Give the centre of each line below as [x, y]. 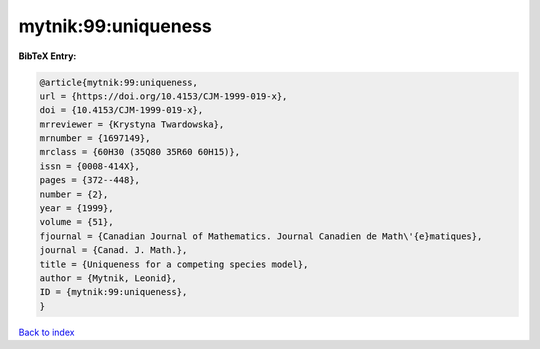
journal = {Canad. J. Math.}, [113, 250]
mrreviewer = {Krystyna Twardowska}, [132, 124]
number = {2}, [74, 194]
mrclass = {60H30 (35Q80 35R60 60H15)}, [139, 152]
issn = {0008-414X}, [89, 166]
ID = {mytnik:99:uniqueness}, [113, 292]
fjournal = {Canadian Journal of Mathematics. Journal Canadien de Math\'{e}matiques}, [261, 236]
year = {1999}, [76, 208]
